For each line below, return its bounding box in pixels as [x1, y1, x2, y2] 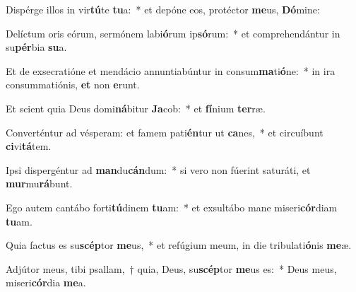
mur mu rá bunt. [6, 176, 73, 191]
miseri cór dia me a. [6, 275, 86, 290]
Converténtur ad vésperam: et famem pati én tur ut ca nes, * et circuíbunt [6, 124, 324, 139]
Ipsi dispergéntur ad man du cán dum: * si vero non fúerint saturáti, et [6, 162, 311, 177]
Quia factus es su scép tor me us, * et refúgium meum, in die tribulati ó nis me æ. [6, 238, 352, 252]
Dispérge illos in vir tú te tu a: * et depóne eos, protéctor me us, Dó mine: [6, 2, 320, 16]
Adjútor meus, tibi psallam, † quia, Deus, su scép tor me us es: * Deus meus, [6, 261, 337, 276]
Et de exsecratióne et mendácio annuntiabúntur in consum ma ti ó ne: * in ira [6, 63, 336, 78]
